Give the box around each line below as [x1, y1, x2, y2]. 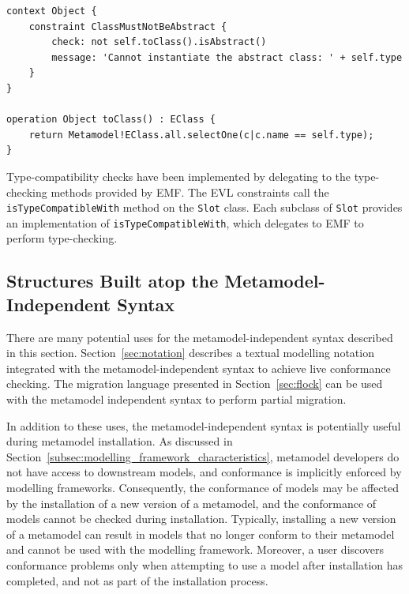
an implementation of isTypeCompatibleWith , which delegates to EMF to [6, 214, 364, 231]
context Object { [6, 6, 97, 17]
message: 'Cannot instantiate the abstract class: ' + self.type [51, 51, 403, 63]
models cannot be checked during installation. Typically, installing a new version [6, 510, 396, 527]
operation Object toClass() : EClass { [6, 114, 216, 126]
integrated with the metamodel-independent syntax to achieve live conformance [6, 359, 391, 376]
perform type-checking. [6, 230, 118, 246]
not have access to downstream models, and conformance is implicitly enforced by [6, 464, 402, 480]
